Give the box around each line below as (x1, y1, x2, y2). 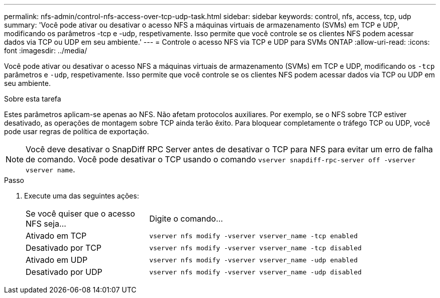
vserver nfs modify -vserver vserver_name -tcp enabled (149, 232, 358, 240)
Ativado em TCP (26, 231, 87, 241)
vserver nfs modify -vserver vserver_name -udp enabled (149, 256, 358, 264)
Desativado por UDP (26, 267, 102, 277)
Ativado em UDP (26, 255, 88, 265)
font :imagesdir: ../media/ (4, 46, 87, 55)
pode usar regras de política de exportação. (4, 127, 149, 136)
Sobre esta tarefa (4, 94, 61, 103)
